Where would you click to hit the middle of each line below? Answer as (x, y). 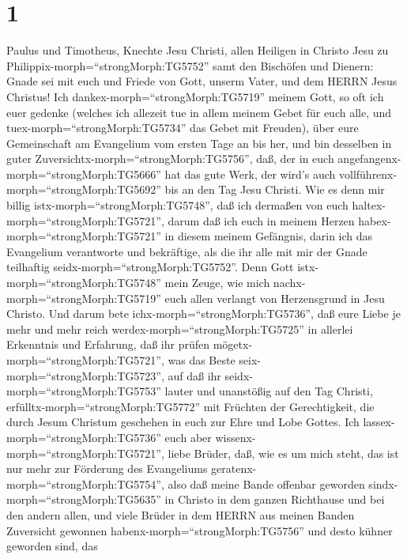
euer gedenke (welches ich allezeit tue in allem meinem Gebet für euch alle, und (199, 112)
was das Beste (202, 360)
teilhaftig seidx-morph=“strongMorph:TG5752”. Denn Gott (150, 267)
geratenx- (234, 468)
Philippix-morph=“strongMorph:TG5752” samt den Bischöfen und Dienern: (190, 65)
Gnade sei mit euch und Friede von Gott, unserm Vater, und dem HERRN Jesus (202, 81)
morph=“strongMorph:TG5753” (84, 391)
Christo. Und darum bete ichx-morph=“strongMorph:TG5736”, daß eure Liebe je (203, 313)
